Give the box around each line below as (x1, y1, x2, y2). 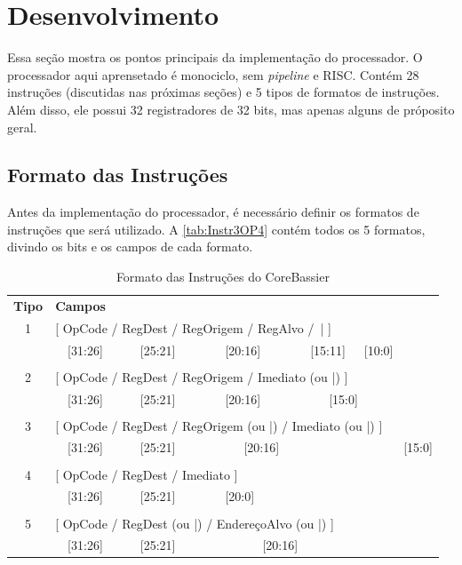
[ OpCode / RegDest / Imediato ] (55, 465, 238, 483)
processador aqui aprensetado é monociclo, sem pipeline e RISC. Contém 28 (7, 65, 419, 84)
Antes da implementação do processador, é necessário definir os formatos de (7, 203, 419, 221)
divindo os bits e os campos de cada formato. (7, 237, 253, 256)
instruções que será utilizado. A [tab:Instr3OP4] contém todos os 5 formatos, (7, 219, 426, 238)
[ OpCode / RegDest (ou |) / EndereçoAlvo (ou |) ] (55, 513, 334, 532)
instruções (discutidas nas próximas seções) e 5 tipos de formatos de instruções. (7, 83, 440, 101)
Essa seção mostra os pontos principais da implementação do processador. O (7, 48, 423, 67)
